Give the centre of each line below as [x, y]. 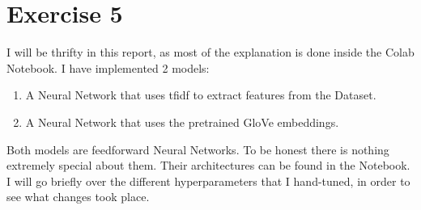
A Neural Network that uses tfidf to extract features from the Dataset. [201, 95]
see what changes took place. [78, 197]
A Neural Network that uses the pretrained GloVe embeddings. [182, 122]
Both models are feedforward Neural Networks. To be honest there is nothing [198, 149]
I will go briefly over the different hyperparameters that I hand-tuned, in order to [208, 181]
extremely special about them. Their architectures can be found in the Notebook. [208, 165]
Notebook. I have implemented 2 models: [108, 67]
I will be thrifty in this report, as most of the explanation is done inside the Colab [210, 52]
